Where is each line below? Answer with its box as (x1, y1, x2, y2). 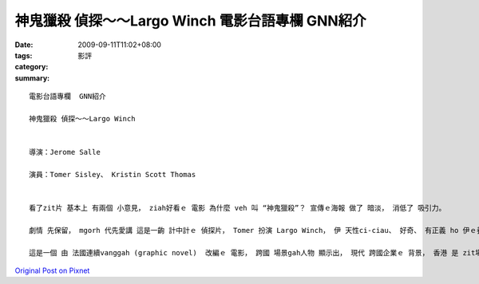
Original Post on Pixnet (14, 266, 90, 275)
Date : (14, 40, 34, 49)
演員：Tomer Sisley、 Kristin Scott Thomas (29, 170, 196, 179)
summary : (14, 73, 50, 83)
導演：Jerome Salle (29, 148, 101, 157)
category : (14, 62, 49, 72)
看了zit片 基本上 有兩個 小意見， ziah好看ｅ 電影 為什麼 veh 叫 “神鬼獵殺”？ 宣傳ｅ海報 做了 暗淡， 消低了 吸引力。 (29, 203, 446, 213)
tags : (14, 50, 33, 60)
